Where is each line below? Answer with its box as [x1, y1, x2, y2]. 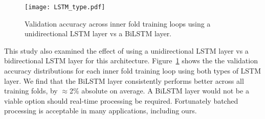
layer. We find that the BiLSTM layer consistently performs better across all [4, 75, 244, 86]
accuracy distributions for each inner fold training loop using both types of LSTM [4, 65, 261, 76]
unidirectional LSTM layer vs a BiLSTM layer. [25, 28, 172, 39]
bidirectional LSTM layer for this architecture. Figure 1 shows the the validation [4, 55, 258, 66]
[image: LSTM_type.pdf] [25, 4, 105, 11]
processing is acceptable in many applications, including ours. [4, 105, 197, 116]
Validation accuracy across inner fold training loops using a [25, 18, 211, 29]
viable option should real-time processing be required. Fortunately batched [4, 95, 238, 106]
